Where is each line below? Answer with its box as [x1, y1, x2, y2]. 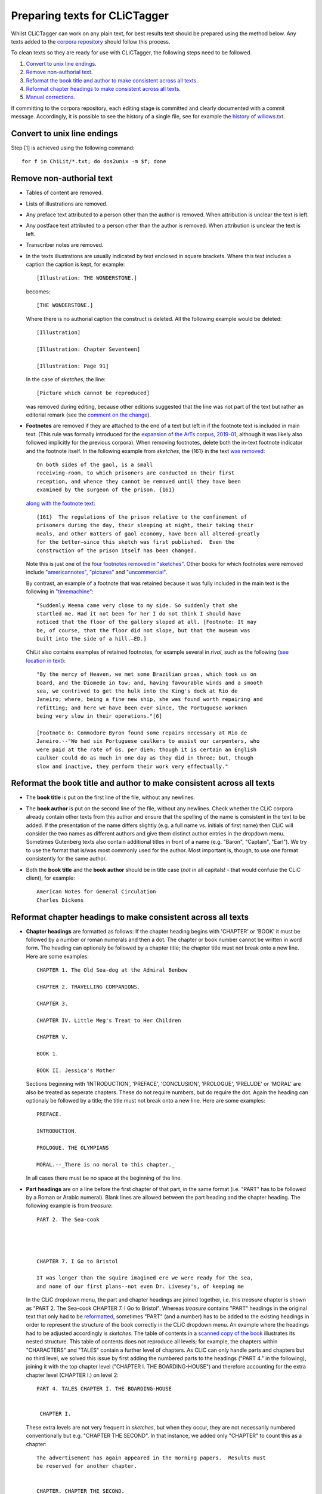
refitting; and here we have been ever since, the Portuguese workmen [36, 704, 247, 711]
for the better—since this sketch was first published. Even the [36, 538, 235, 546]
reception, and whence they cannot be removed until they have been [36, 478, 241, 485]
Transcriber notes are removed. [26, 241, 104, 249]
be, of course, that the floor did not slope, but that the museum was [36, 627, 250, 633]
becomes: [26, 287, 51, 295]
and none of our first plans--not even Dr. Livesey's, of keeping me [36, 1282, 244, 1290]
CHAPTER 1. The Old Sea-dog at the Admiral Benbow [36, 967, 188, 973]
